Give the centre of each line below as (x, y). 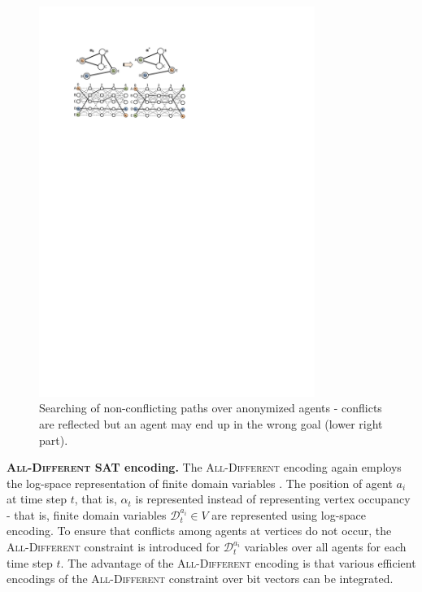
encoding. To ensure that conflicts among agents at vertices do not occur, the (199, 531)
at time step (37, 499)
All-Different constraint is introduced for (113, 547)
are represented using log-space (289, 514)
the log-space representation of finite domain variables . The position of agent (200, 483)
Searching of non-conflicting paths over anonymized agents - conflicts (211, 408)
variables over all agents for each (325, 547)
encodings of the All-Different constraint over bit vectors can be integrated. (200, 579)
